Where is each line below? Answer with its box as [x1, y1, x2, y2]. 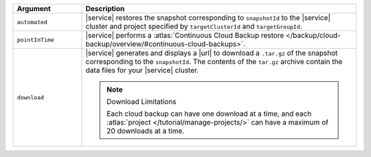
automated [16, 18, 48, 25]
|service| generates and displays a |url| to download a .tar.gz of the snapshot [85, 48, 338, 58]
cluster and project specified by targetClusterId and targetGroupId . [85, 21, 302, 31]
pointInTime [16, 36, 54, 43]
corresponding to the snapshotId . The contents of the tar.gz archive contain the [85, 57, 343, 66]
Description [85, 4, 125, 13]
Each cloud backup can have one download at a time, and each [106, 109, 312, 118]
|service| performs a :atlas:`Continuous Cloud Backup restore [85, 31, 284, 40]
